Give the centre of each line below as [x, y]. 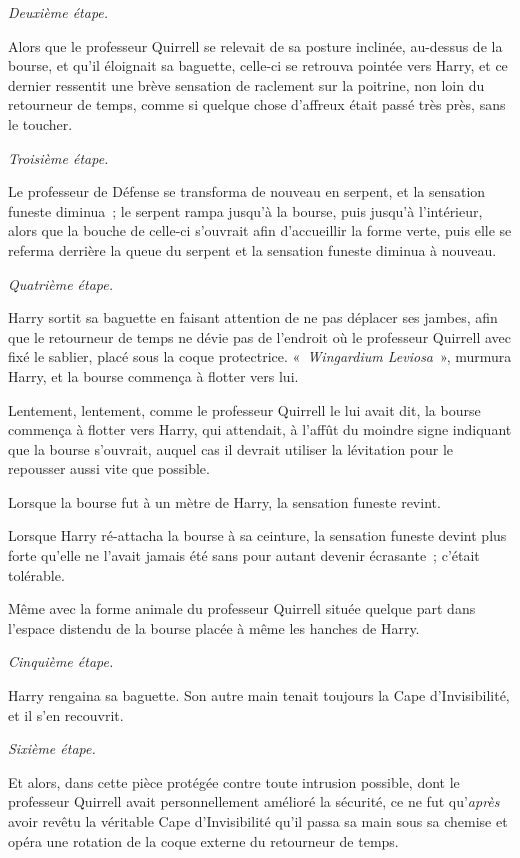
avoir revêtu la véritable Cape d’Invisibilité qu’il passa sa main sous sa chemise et [258, 821]
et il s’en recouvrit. [66, 714]
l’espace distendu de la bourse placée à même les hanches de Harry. [214, 627]
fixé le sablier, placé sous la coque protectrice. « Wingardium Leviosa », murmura [260, 356]
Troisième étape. [58, 157]
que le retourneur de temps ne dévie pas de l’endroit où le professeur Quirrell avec [260, 336]
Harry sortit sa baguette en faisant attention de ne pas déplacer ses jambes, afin [253, 317]
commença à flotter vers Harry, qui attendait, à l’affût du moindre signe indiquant [260, 429]
